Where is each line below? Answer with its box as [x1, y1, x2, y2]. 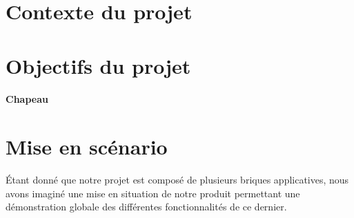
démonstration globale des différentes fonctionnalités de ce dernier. [6, 199, 287, 214]
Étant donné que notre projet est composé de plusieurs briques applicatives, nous [6, 172, 349, 187]
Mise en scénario [6, 132, 168, 161]
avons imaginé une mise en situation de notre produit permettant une [6, 186, 300, 200]
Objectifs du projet [6, 51, 191, 79]
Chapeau [6, 92, 48, 106]
